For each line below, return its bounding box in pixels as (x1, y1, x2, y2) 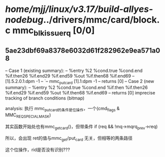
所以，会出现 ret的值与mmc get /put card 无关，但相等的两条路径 (5, 135, 133, 142)
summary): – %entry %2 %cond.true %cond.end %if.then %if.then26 (5, 84, 148, 90)
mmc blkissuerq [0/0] (12, 25, 95, 38)
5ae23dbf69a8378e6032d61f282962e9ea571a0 (5, 46, 160, 55)
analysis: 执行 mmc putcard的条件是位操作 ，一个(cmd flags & (5, 105, 120, 113)
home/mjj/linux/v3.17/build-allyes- (5, 3, 153, 15)
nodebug (5, 14, 43, 25)
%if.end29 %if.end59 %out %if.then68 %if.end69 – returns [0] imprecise (5, 90, 155, 96)
